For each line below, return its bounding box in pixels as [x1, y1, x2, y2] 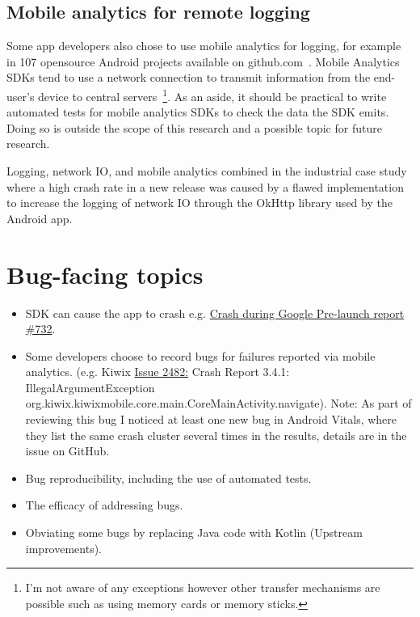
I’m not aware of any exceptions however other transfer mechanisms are [25, 579, 380, 596]
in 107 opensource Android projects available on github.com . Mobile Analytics [6, 53, 400, 70]
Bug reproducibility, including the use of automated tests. [25, 469, 312, 486]
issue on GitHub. [25, 442, 110, 459]
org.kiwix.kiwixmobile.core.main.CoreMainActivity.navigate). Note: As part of [25, 395, 412, 412]
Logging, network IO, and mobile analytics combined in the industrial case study [6, 163, 407, 180]
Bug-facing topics [6, 257, 204, 290]
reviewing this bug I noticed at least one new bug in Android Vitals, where [25, 411, 397, 428]
